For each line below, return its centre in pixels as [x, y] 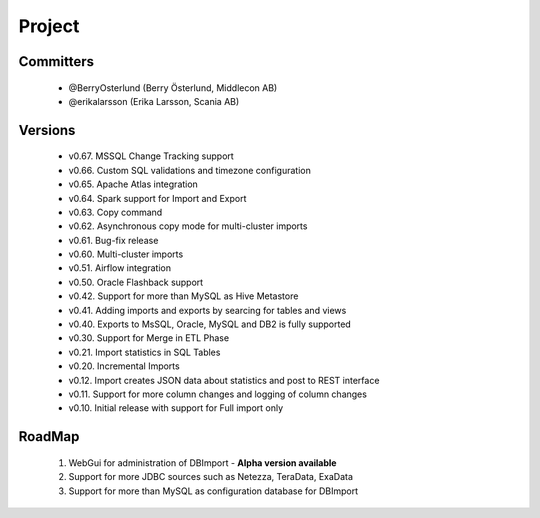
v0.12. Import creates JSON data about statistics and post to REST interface [224, 380]
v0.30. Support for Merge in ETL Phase [149, 338]
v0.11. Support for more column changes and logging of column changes [217, 394]
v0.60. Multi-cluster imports [126, 254]
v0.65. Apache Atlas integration [133, 184]
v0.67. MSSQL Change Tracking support [151, 156]
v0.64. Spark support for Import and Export [157, 198]
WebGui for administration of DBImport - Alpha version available [202, 462]
